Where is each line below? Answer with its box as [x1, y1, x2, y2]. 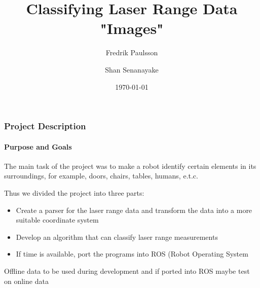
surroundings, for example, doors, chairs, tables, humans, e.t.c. [4, 170, 198, 181]
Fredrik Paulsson [105, 47, 158, 58]
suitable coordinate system [16, 214, 99, 225]
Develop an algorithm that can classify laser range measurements [16, 231, 218, 242]
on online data [4, 275, 49, 286]
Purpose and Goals [4, 141, 72, 152]
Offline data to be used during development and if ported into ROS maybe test [4, 265, 250, 276]
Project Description [4, 120, 86, 132]
